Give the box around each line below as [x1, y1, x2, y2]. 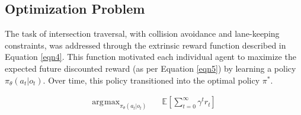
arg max [92, 98, 120, 107]
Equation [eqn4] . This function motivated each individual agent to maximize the [5, 50, 296, 63]
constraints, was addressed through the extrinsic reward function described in [5, 39, 286, 51]
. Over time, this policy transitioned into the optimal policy [43, 74, 260, 86]
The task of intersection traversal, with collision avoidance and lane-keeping [5, 27, 280, 40]
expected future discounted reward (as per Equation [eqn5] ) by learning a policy [5, 62, 296, 74]
